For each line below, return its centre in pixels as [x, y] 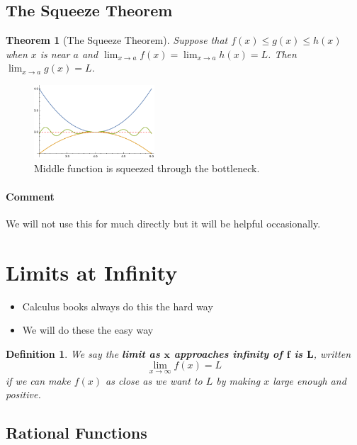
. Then [282, 53]
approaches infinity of [228, 353]
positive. [23, 394]
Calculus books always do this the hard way [118, 306]
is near [55, 53]
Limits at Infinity [92, 272]
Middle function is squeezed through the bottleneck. [147, 168]
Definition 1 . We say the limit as [83, 353]
